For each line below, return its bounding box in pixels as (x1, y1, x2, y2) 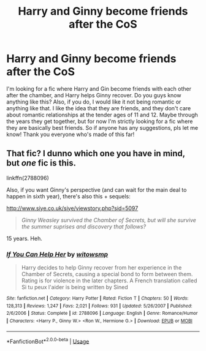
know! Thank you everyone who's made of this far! (6, 130, 135, 138)
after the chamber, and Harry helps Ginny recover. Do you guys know (6, 91, 181, 99)
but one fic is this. (6, 158, 77, 168)
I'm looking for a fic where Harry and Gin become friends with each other (6, 85, 192, 92)
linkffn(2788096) (6, 174, 49, 181)
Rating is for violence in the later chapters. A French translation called (21, 277, 197, 284)
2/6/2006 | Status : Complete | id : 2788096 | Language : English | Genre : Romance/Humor (6, 311, 198, 317)
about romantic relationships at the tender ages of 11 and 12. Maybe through (6, 111, 198, 118)
